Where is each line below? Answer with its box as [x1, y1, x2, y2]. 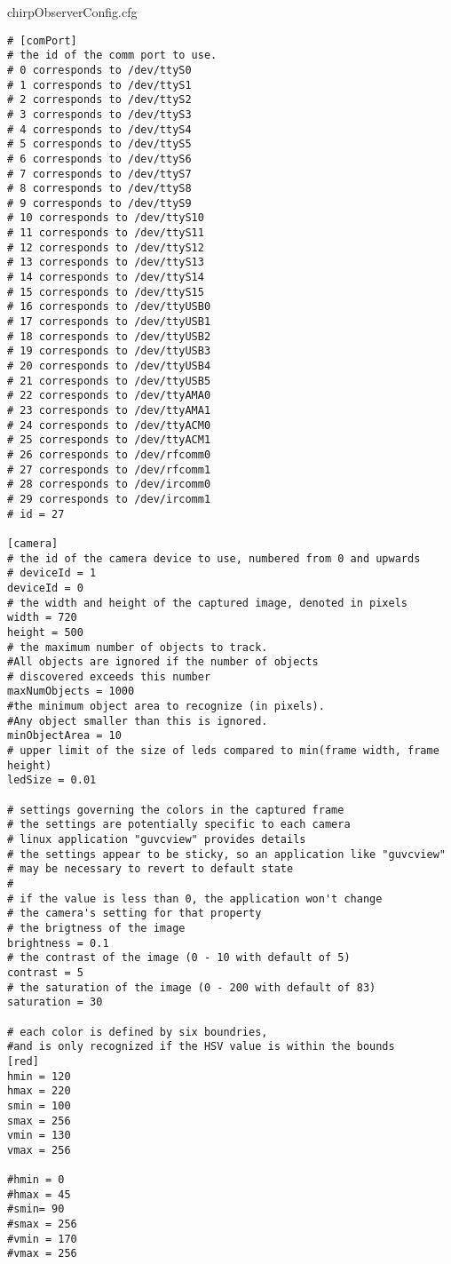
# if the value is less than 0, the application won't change [7, 892, 383, 905]
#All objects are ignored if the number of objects [7, 656, 319, 669]
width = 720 [7, 611, 77, 624]
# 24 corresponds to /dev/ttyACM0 [7, 418, 211, 432]
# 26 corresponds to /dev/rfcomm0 [7, 448, 211, 461]
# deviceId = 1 [7, 567, 97, 580]
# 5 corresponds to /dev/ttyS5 [7, 138, 192, 151]
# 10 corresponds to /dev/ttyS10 [7, 211, 204, 225]
